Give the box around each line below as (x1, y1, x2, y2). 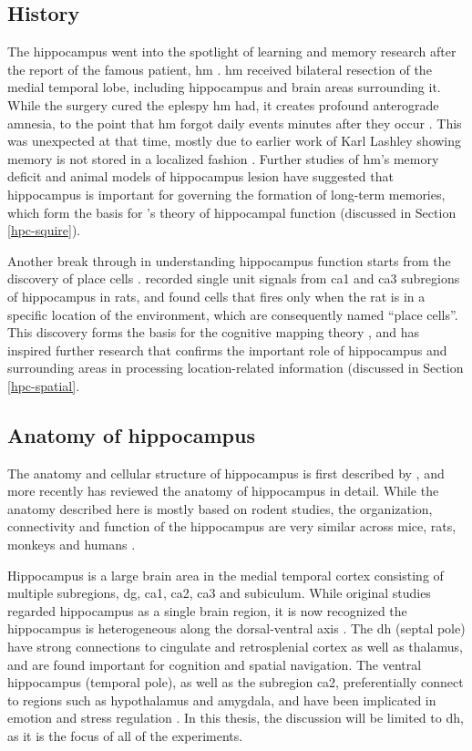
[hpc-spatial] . (7, 375, 80, 395)
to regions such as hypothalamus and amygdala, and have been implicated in (7, 690, 436, 709)
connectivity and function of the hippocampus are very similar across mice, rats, (7, 517, 457, 536)
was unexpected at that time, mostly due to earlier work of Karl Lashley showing (7, 131, 462, 150)
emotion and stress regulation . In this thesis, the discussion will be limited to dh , (7, 708, 464, 727)
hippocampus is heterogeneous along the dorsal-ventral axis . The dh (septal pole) (7, 619, 466, 638)
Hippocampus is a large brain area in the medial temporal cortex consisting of (7, 565, 444, 584)
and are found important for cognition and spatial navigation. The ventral (7, 654, 422, 674)
